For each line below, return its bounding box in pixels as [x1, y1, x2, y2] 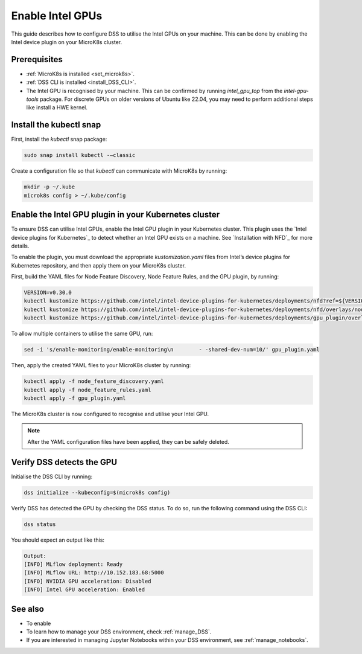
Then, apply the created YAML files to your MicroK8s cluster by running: [11, 362, 191, 369]
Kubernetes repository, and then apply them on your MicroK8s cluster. [11, 261, 186, 269]
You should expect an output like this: [11, 536, 105, 543]
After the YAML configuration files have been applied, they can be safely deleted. [27, 438, 229, 445]
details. [11, 242, 30, 249]
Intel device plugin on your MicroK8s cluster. [11, 38, 122, 45]
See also [11, 604, 45, 614]
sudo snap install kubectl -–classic [24, 152, 136, 159]
